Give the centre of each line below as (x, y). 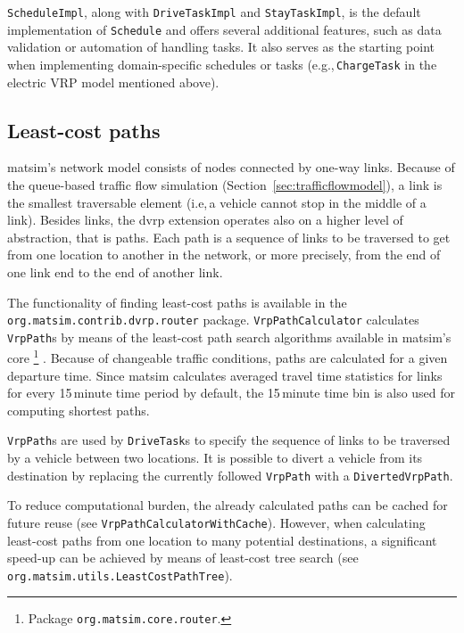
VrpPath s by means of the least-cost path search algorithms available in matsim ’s (229, 337)
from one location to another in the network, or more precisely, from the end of (224, 255)
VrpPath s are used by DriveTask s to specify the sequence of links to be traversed (229, 440)
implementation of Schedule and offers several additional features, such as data (224, 29)
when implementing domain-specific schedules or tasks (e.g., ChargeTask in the (222, 64)
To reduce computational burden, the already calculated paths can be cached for (228, 505)
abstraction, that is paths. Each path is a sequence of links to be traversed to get (229, 237)
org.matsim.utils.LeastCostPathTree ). (120, 575)
